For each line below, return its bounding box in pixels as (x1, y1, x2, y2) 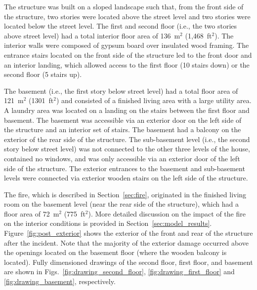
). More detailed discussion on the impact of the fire (88, 208, 246, 218)
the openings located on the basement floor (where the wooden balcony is (4, 247, 227, 257)
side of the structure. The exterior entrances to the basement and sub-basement (4, 163, 245, 173)
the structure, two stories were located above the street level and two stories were (4, 11, 251, 21)
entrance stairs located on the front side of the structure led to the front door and (4, 49, 252, 60)
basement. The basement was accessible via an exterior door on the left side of (4, 114, 242, 125)
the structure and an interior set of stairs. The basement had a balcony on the (4, 124, 241, 135)
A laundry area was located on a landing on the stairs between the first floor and (4, 105, 250, 115)
